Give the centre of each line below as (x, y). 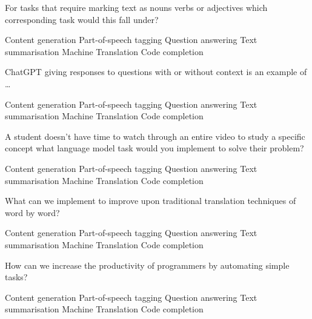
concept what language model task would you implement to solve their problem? (154, 148)
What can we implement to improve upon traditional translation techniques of (151, 201)
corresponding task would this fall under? (82, 19)
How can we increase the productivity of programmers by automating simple (147, 265)
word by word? (32, 212)
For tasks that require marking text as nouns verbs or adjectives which (136, 7)
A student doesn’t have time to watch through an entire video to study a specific (155, 136)
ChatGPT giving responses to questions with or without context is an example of (156, 72)
